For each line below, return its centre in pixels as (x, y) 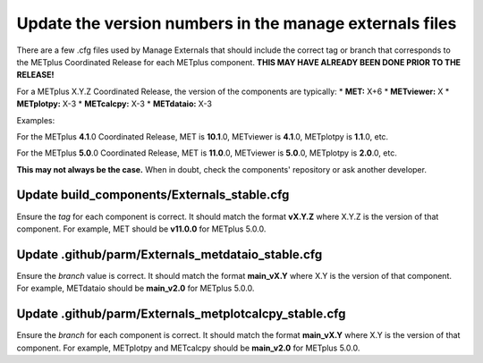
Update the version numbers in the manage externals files (237, 23)
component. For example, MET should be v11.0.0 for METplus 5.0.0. (141, 229)
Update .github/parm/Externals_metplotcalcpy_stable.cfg (181, 314)
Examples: (36, 120)
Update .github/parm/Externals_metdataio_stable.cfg (169, 254)
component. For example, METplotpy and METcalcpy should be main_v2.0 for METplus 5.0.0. (188, 348)
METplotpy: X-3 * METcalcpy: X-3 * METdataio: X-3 (114, 104)
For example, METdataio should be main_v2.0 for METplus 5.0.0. (136, 288)
